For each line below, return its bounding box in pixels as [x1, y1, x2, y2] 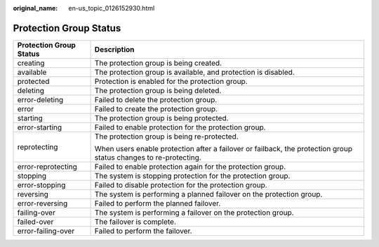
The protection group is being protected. [94, 113, 229, 122]
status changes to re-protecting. [94, 153, 201, 162]
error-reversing [17, 198, 68, 208]
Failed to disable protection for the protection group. [94, 180, 267, 190]
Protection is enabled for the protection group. [94, 76, 248, 86]
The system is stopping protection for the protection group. [94, 171, 291, 181]
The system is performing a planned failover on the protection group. [94, 189, 323, 199]
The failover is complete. [94, 217, 177, 227]
